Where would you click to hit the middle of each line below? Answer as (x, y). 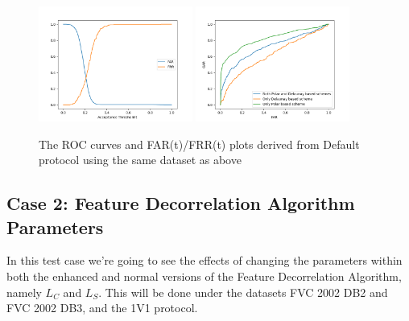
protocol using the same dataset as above (140, 160)
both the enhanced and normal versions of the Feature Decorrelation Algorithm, (204, 276)
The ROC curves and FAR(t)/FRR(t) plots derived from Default (199, 144)
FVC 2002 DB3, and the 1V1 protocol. (102, 308)
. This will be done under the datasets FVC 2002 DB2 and (243, 292)
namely (24, 292)
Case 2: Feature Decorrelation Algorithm (181, 203)
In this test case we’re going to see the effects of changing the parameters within (204, 260)
